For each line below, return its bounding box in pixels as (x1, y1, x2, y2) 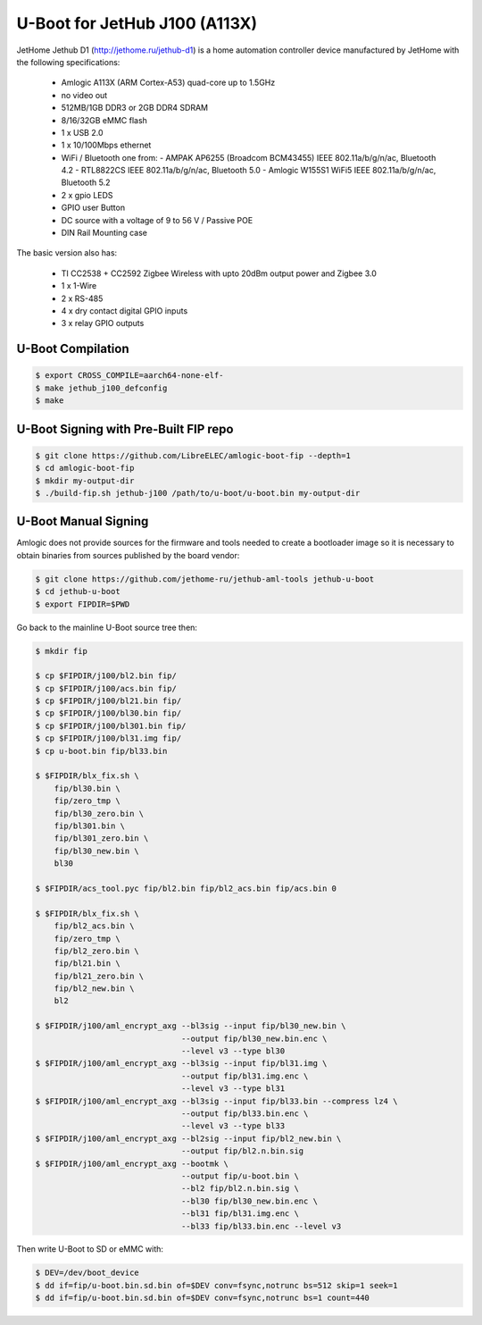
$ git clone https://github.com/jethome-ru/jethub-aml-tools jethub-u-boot (35, 574, 375, 584)
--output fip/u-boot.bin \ (180, 1170, 299, 1181)
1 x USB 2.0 (61, 127, 104, 138)
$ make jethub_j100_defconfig (35, 382, 168, 393)
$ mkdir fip (35, 646, 88, 656)
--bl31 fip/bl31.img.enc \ (180, 1209, 299, 1219)
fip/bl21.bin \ (54, 959, 120, 969)
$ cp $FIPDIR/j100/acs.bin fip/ (35, 683, 178, 693)
